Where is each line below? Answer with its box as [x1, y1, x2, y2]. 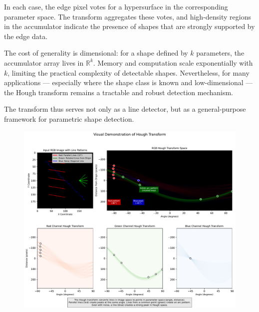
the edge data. [4, 31, 48, 41]
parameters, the [196, 48, 245, 58]
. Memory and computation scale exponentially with [93, 57, 253, 68]
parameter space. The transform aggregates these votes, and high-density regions [4, 11, 252, 22]
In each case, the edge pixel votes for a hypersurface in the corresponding [4, 2, 228, 12]
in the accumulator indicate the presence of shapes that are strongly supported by [4, 21, 255, 32]
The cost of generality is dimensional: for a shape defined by [4, 48, 188, 58]
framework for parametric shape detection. [4, 113, 134, 124]
